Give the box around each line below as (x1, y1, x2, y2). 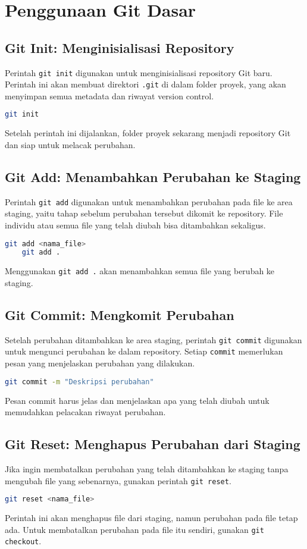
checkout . (5, 535, 42, 547)
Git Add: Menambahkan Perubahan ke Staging (5, 167, 301, 186)
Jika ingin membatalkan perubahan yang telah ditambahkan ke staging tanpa (5, 462, 289, 475)
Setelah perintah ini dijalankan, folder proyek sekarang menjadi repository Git (5, 127, 291, 139)
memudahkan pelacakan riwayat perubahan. (5, 406, 166, 418)
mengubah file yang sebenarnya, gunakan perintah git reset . (5, 474, 231, 487)
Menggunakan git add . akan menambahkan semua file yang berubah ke (5, 265, 275, 277)
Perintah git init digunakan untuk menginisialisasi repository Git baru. (5, 66, 272, 79)
